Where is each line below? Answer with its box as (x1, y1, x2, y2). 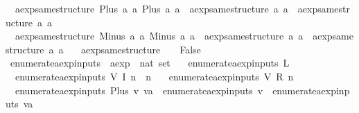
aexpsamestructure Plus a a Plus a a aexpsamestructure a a (15, 1, 288, 15)
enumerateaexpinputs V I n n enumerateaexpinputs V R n (15, 69, 294, 83)
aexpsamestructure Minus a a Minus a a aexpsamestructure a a (15, 28, 304, 43)
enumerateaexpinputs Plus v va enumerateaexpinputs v (15, 82, 263, 97)
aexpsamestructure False (81, 42, 201, 56)
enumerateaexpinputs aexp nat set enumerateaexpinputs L (10, 55, 290, 70)
